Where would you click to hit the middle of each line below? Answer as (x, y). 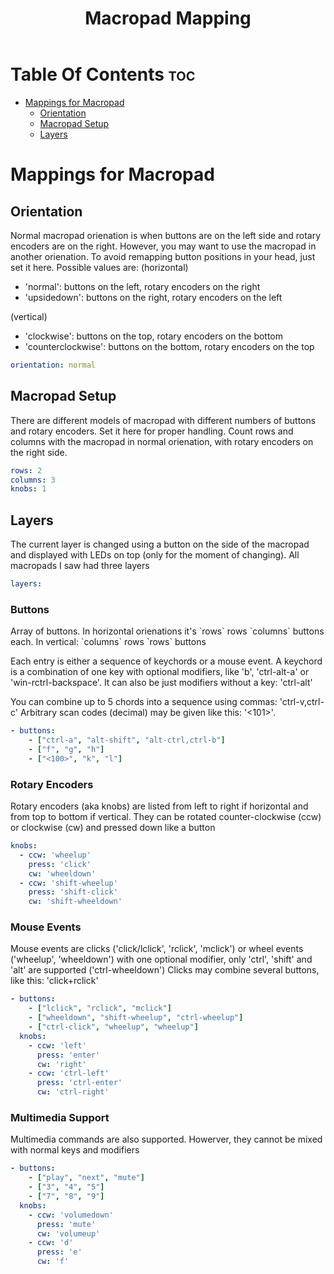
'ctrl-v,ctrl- (302, 702)
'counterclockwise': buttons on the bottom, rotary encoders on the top (169, 346)
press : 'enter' (68, 1055)
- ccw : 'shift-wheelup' (68, 883)
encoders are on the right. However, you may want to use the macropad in (163, 246)
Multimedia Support (60, 1117)
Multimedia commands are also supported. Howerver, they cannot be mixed (166, 1139)
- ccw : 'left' (57, 1045)
